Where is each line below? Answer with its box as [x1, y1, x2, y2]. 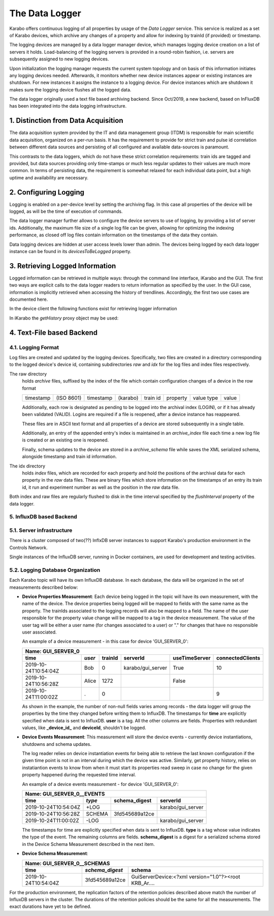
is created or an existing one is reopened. [22, 437, 109, 443]
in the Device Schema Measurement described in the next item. [22, 841, 155, 847]
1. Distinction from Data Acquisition [9, 116, 124, 125]
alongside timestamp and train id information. [22, 454, 117, 460]
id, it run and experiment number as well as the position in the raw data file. [22, 484, 180, 490]
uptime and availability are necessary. [9, 174, 89, 180]
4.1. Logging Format [9, 343, 59, 351]
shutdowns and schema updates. [22, 741, 92, 747]
